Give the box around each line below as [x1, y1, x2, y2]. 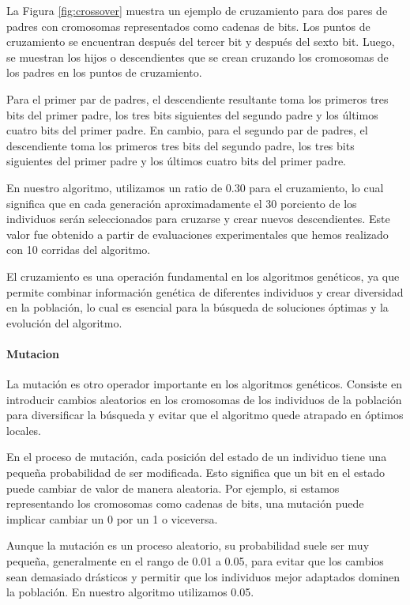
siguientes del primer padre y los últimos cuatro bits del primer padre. [6, 153, 346, 169]
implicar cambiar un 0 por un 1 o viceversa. [6, 510, 218, 527]
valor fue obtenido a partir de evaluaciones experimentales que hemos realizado [6, 225, 389, 242]
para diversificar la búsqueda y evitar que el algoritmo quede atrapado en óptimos [6, 406, 404, 423]
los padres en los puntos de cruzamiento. [6, 64, 202, 81]
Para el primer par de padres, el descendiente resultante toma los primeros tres [6, 90, 389, 107]
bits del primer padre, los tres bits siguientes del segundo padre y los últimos [6, 106, 378, 123]
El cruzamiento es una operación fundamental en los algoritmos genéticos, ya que [6, 267, 400, 284]
